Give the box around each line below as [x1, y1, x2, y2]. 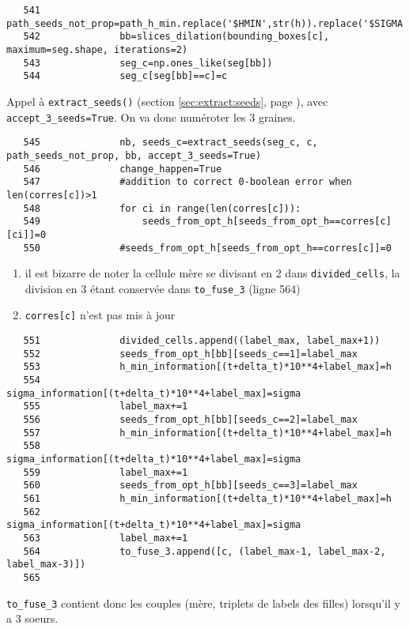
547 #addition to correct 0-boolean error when [23, 176, 352, 188]
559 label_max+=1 [23, 466, 188, 478]
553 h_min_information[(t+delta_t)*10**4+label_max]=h [23, 361, 392, 373]
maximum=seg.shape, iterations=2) [6, 43, 188, 55]
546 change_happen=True [23, 163, 222, 175]
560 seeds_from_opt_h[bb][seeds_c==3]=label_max [23, 480, 358, 492]
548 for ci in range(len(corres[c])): [23, 202, 301, 214]
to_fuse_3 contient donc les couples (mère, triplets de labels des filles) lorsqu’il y [6, 594, 400, 611]
